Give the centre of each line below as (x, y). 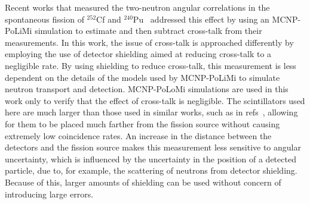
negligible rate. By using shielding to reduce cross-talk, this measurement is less (151, 65)
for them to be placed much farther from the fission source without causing (142, 123)
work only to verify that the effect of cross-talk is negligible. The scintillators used (155, 100)
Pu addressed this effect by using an (201, 19)
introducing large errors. (49, 194)
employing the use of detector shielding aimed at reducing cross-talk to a (138, 54)
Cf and (109, 19)
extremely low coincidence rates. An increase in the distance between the (138, 135)
